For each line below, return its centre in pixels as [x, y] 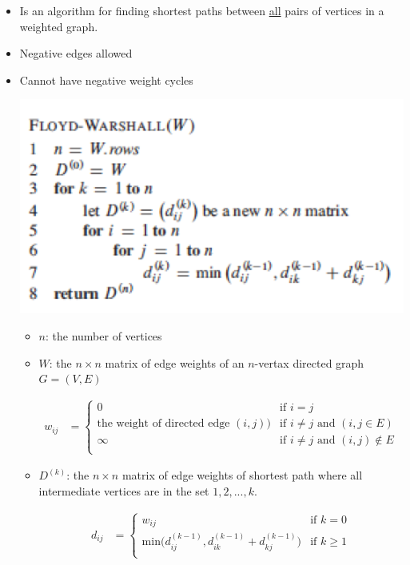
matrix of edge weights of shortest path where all [242, 475]
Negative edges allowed [76, 53]
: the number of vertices [104, 336]
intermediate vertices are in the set [124, 491]
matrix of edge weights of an [175, 362]
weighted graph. [59, 26]
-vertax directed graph [309, 362]
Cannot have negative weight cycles [106, 80]
